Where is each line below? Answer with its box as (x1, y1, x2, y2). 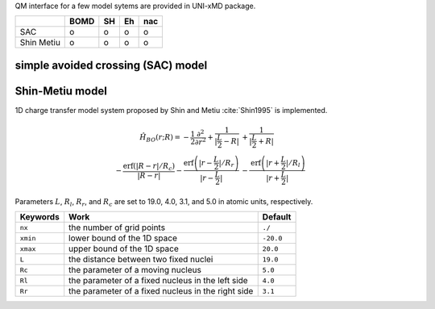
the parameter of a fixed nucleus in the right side (68, 286, 254, 297)
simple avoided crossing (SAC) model (14, 58, 208, 72)
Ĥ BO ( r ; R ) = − (139, 133, 189, 144)
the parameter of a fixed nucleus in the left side (68, 275, 249, 286)
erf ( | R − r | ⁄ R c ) (122, 161, 176, 173)
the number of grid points (68, 222, 165, 233)
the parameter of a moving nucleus (68, 265, 201, 276)
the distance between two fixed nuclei (68, 254, 213, 265)
